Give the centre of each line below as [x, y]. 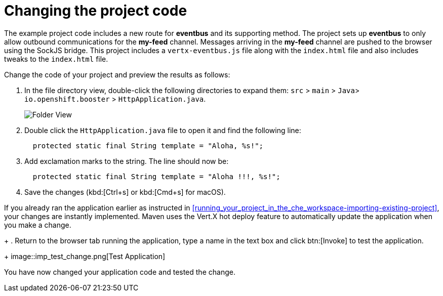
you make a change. [38, 225]
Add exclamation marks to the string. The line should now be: [127, 161]
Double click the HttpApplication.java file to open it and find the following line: [163, 130]
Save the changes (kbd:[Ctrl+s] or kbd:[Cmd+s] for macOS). [125, 192]
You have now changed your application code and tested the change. [120, 272]
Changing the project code [96, 11]
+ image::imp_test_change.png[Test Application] [85, 256]
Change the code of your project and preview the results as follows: [117, 74]
